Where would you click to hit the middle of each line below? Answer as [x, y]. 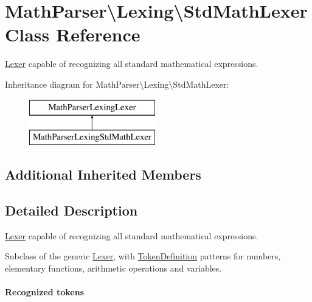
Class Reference [73, 34]
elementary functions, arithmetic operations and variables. [113, 268]
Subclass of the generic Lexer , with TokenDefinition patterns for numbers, [143, 256]
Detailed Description [71, 210]
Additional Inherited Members [103, 174]
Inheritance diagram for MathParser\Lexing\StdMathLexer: [117, 84]
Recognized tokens [45, 292]
